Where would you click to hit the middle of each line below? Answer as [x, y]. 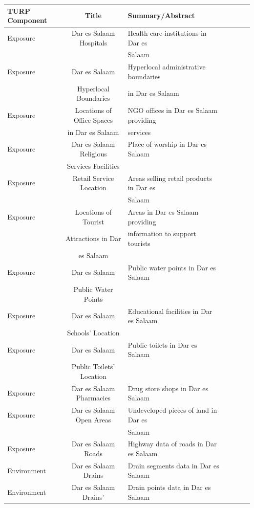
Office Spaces [93, 120]
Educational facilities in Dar [170, 311]
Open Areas [93, 419]
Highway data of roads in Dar [172, 444]
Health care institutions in [167, 33]
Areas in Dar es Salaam [163, 211]
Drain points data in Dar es [169, 487]
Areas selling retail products [170, 178]
